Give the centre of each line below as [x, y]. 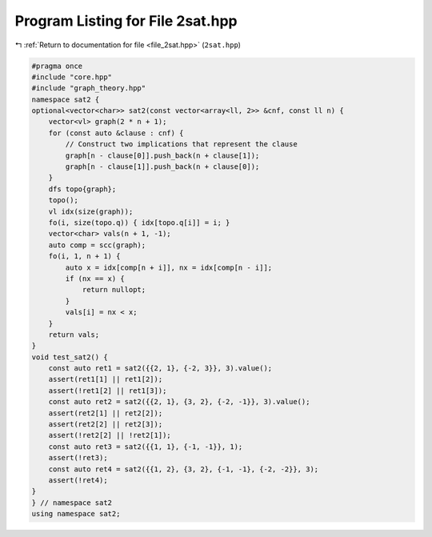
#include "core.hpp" [72, 77]
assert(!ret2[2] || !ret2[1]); [110, 435]
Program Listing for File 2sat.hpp [126, 21]
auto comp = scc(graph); [97, 245]
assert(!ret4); [78, 480]
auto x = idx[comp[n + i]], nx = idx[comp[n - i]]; [169, 267]
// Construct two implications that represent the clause [181, 144]
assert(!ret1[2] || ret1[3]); [108, 391]
